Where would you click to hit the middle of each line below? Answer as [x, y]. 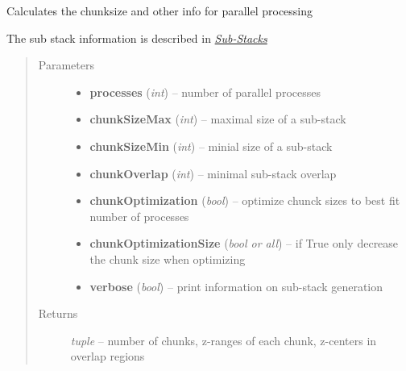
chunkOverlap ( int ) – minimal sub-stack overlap [213, 173]
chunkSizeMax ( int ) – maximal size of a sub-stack [218, 119]
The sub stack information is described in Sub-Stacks [137, 38]
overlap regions [108, 356]
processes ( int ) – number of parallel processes [205, 92]
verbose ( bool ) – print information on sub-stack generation [236, 286]
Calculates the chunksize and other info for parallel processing [160, 10]
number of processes [139, 216]
